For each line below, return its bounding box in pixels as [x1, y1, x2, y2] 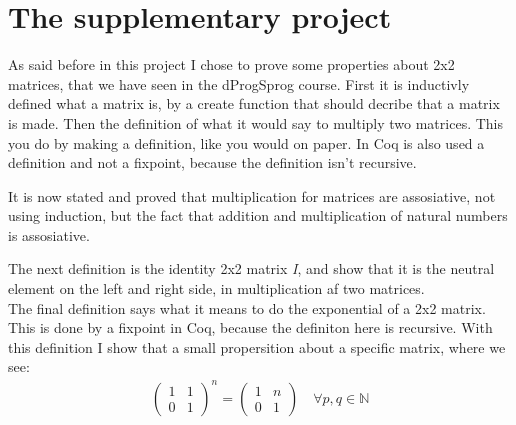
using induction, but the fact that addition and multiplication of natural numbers [8, 205, 508, 226]
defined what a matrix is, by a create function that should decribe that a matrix [8, 93, 500, 114]
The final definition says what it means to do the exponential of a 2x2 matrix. [8, 297, 486, 318]
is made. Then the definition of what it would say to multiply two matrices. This [8, 112, 503, 133]
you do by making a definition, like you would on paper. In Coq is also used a [8, 132, 485, 153]
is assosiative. [8, 224, 90, 245]
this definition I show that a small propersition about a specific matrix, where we [8, 336, 506, 357]
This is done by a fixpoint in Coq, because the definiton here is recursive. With [8, 317, 493, 338]
